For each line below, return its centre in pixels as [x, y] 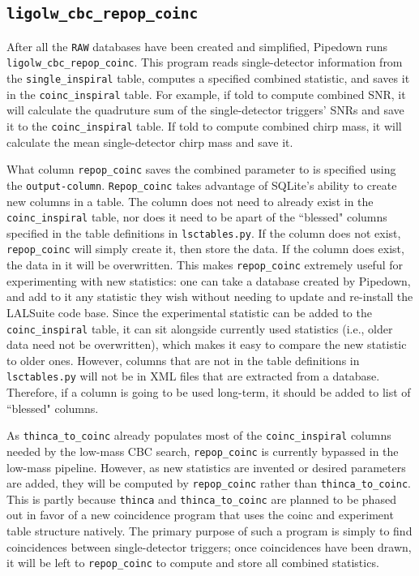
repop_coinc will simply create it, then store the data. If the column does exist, [205, 249]
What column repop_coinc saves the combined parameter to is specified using [201, 169]
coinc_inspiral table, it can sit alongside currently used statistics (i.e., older [200, 328]
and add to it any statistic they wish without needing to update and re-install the [210, 297]
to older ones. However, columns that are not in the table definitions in [183, 360]
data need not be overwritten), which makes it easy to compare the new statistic [207, 344]
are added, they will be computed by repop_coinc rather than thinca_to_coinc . [209, 483]
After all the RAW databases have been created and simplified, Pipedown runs [197, 46]
